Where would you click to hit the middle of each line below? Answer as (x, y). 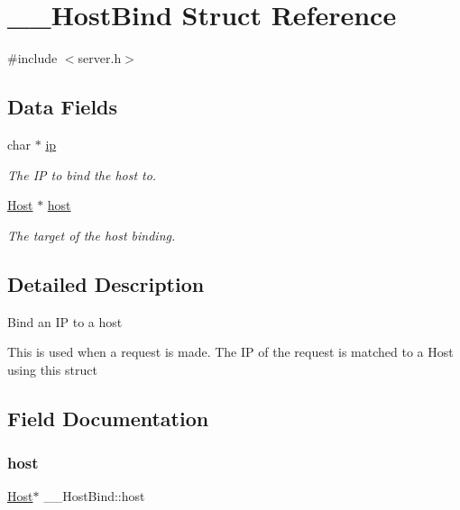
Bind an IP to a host (65, 321)
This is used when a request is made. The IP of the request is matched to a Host (230, 352)
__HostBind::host (94, 496)
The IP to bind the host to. (82, 174)
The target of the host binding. (92, 235)
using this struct (52, 369)
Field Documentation (108, 418)
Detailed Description (106, 283)
